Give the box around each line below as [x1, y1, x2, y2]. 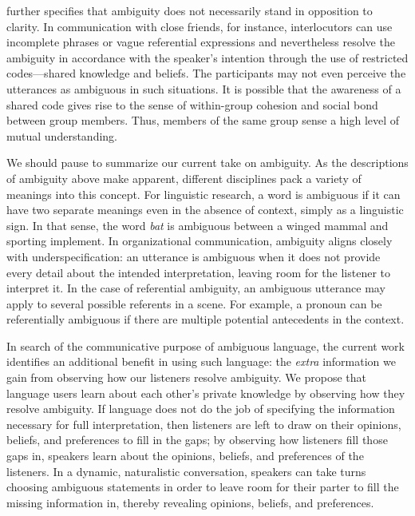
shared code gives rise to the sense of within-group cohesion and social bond [6, 96, 378, 113]
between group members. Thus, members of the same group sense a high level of [6, 112, 400, 129]
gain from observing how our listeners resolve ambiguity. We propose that [6, 369, 366, 386]
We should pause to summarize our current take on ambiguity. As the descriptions [6, 154, 409, 171]
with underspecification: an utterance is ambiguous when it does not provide [6, 248, 381, 264]
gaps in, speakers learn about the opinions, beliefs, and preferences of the [6, 447, 364, 464]
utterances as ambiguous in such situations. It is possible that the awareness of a [6, 80, 401, 97]
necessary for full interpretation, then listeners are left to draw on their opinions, [6, 415, 401, 432]
